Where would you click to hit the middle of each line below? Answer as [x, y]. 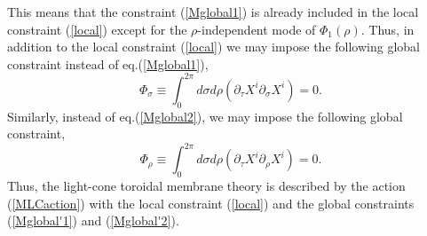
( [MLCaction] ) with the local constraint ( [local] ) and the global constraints [211, 203]
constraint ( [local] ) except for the [97, 29]
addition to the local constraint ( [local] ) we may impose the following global [213, 47]
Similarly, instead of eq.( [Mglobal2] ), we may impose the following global [205, 116]
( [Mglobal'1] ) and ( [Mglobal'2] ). [93, 220]
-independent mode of [257, 29]
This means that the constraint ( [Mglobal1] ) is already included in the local [213, 12]
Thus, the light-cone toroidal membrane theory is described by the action [206, 186]
